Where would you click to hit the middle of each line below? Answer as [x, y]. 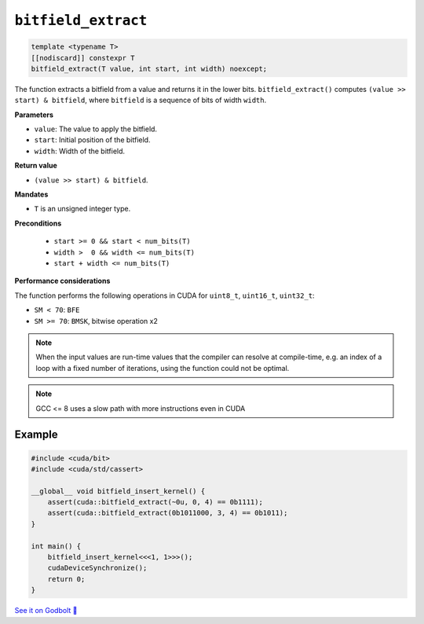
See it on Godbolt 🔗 [46, 611]
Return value [36, 166]
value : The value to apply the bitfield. [95, 129]
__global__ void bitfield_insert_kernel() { [118, 491]
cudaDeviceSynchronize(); [97, 568]
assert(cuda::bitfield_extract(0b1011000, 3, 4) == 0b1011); [168, 513]
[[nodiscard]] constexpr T [83, 58]
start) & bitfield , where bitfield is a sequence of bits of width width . [141, 100]
